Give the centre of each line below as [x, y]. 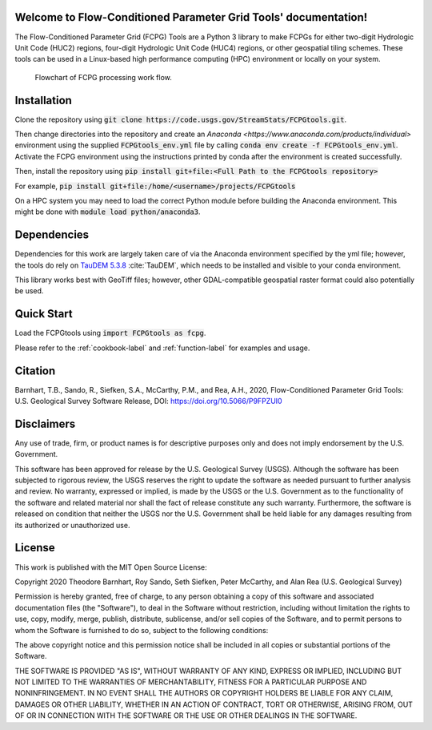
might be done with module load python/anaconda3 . [108, 212]
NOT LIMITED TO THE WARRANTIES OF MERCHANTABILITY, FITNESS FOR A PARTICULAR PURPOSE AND [191, 682]
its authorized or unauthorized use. [72, 525]
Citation [35, 371]
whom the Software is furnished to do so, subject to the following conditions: [142, 630]
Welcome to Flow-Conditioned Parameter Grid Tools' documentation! [191, 17]
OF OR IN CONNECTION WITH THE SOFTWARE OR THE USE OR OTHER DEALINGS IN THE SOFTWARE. [186, 716]
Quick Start [44, 314]
